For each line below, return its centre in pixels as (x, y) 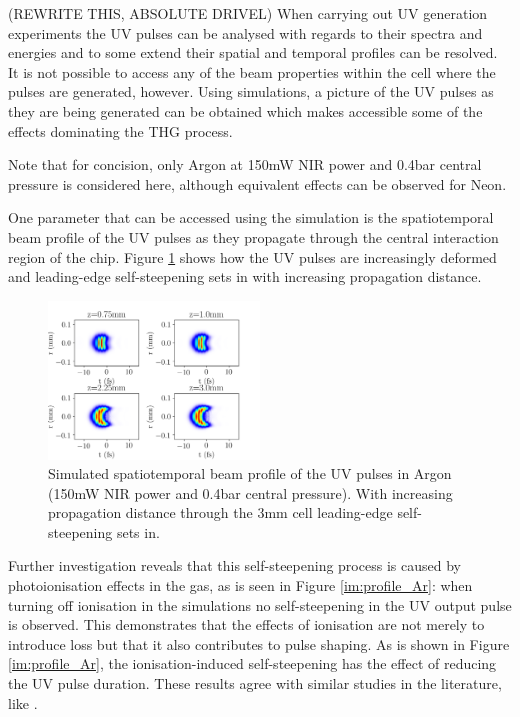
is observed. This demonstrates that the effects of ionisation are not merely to (246, 624)
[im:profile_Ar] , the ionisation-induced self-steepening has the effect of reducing (252, 663)
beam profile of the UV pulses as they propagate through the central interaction (253, 236)
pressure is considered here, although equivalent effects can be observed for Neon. (257, 183)
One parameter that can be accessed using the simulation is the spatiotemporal (251, 217)
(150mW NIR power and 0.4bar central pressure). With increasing (250, 492)
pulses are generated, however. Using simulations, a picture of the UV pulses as (251, 91)
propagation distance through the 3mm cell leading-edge (220, 512)
